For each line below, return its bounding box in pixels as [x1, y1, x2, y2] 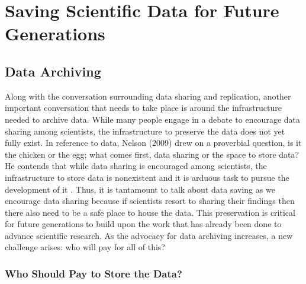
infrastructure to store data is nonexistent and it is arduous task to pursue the [5, 171, 289, 183]
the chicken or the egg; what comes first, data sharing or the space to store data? [5, 148, 299, 160]
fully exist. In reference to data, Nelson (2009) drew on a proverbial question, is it [5, 136, 302, 149]
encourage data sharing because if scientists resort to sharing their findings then [5, 194, 295, 207]
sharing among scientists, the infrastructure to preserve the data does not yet [5, 125, 285, 137]
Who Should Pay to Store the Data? [5, 266, 182, 280]
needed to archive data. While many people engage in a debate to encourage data [5, 113, 300, 125]
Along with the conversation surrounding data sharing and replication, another [5, 90, 291, 102]
